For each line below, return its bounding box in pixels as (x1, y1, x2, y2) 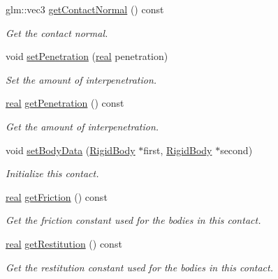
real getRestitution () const (6, 236, 122, 250)
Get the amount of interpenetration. (6, 119, 159, 133)
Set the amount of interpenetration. (6, 72, 157, 86)
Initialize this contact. (6, 166, 99, 181)
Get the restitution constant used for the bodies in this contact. (6, 259, 273, 274)
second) (220, 142, 253, 157)
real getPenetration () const (6, 96, 124, 110)
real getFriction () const (6, 189, 108, 204)
